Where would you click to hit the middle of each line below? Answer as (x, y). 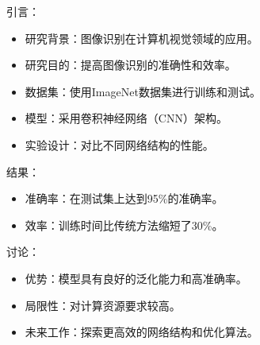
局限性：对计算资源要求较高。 (103, 305)
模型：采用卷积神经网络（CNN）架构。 (126, 118)
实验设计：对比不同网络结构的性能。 (119, 144)
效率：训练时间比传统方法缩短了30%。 (124, 225)
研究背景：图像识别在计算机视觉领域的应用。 (141, 38)
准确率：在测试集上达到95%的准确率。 (124, 198)
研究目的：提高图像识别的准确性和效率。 (130, 65)
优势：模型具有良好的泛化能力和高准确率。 (136, 278)
